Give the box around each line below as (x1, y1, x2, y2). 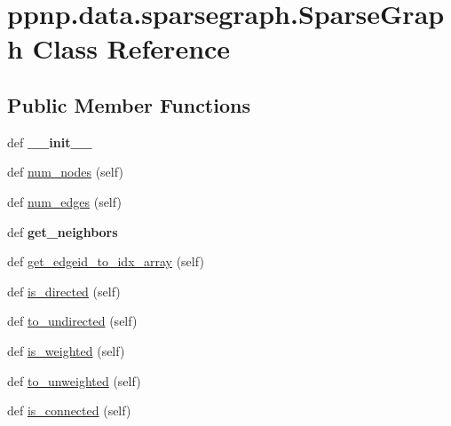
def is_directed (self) (7, 281, 121, 300)
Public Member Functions (7, 91, 250, 118)
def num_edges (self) (7, 192, 122, 210)
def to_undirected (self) (7, 312, 138, 330)
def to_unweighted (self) (7, 371, 141, 390)
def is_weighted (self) (7, 341, 125, 359)
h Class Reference (7, 30, 231, 67)
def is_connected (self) (7, 401, 131, 420)
